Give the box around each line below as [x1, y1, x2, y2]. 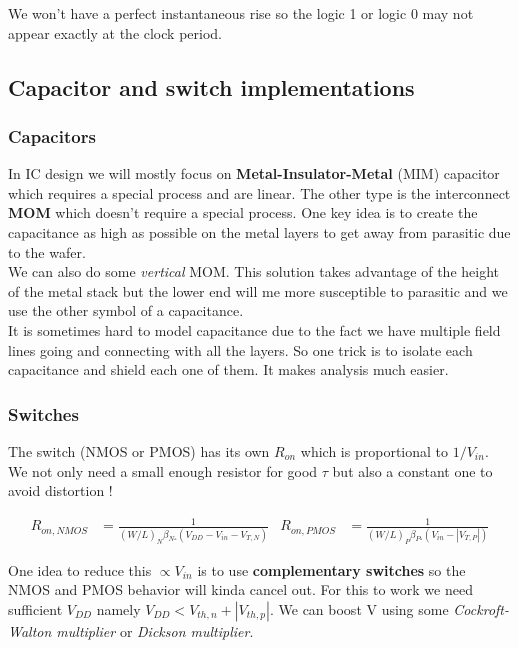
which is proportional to [300, 440, 448, 461]
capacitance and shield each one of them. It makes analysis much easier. [8, 359, 449, 380]
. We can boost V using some [269, 598, 449, 619]
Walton [8, 620, 52, 641]
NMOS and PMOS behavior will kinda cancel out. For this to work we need [8, 579, 473, 600]
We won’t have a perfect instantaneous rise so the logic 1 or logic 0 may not [8, 3, 474, 23]
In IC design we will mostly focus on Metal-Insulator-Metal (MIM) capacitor [8, 163, 500, 184]
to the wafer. [8, 241, 86, 262]
